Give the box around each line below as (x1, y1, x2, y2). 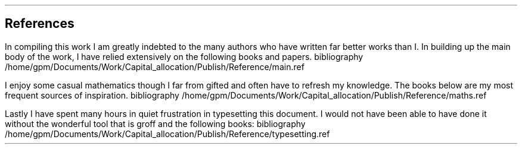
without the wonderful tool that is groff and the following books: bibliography (5, 118, 306, 129)
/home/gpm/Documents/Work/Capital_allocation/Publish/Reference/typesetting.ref (5, 128, 330, 139)
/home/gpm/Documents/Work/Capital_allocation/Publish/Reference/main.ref (5, 61, 304, 72)
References (5, 16, 74, 31)
